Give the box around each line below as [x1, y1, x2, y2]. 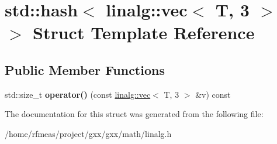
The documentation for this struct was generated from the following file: [5, 108, 264, 120]
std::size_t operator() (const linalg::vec [5, 88, 151, 100]
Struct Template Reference [33, 20, 255, 44]
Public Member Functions [5, 60, 165, 78]
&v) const [195, 88, 231, 100]
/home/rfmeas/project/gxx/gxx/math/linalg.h [5, 127, 172, 139]
